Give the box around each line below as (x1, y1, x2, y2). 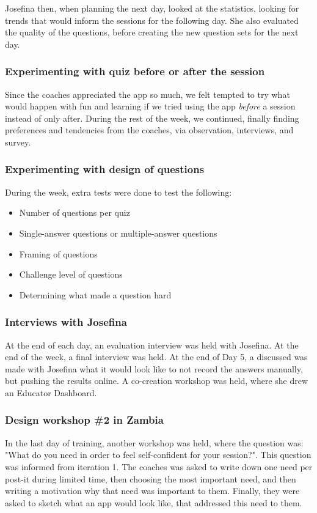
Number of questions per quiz (19, 206, 130, 219)
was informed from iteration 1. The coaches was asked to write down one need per (5, 460, 313, 473)
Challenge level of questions (19, 268, 123, 281)
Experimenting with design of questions (5, 161, 205, 177)
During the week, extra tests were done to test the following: (5, 185, 232, 198)
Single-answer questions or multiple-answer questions (19, 226, 217, 239)
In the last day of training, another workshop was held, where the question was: (5, 436, 304, 449)
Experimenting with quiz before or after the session (5, 64, 265, 79)
